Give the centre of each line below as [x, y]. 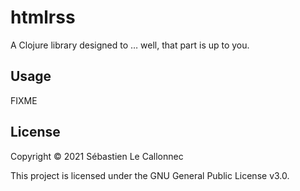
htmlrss [43, 17]
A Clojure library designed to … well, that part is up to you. [130, 45]
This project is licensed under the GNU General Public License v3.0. [150, 175]
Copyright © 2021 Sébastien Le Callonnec [97, 156]
